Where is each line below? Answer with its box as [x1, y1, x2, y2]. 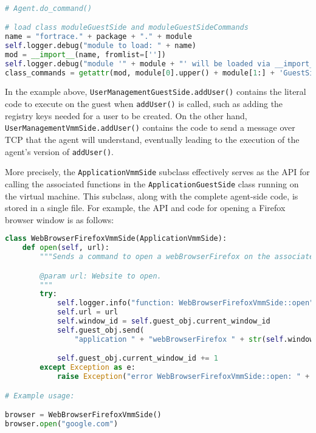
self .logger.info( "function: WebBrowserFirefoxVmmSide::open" [57, 299, 314, 308]
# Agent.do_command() [5, 4, 92, 13]
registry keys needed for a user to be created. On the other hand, [5, 109, 247, 122]
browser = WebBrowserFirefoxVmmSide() [5, 410, 162, 420]
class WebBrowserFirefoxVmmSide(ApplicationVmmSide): [5, 234, 227, 243]
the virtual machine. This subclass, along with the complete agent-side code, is [5, 189, 298, 202]
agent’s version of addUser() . [5, 145, 114, 158]
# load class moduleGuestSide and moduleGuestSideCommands [5, 23, 249, 32]
